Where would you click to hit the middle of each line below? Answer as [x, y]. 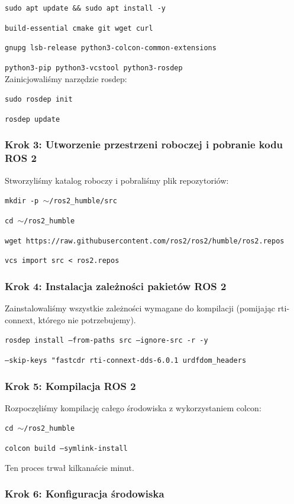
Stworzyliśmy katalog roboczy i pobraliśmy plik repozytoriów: [117, 180]
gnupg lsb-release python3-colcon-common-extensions [111, 48]
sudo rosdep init [39, 100]
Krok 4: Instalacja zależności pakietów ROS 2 [116, 286]
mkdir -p [22, 201]
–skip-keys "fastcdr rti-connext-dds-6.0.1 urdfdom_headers [126, 360]
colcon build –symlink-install [66, 449]
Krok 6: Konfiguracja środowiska [85, 494]
